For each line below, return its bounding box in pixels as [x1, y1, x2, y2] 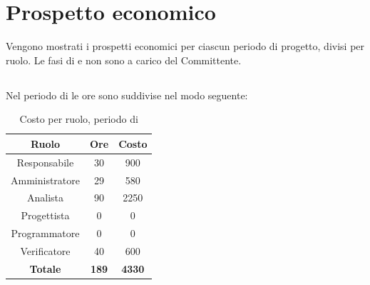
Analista [26, 190, 64, 205]
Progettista [21, 208, 70, 223]
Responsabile [16, 154, 74, 169]
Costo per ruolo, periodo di [19, 111, 138, 126]
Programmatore [11, 226, 80, 241]
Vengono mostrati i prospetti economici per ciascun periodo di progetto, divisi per [6, 39, 365, 54]
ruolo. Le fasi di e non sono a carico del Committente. [6, 52, 242, 67]
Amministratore [11, 172, 80, 187]
